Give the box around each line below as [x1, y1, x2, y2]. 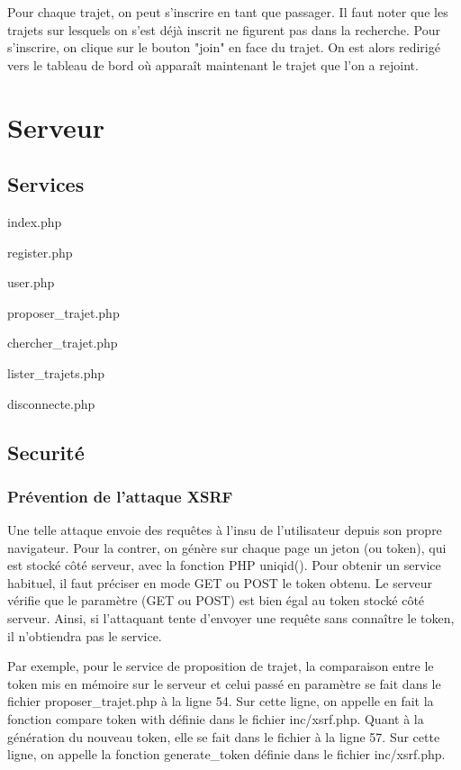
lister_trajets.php [7, 363, 104, 382]
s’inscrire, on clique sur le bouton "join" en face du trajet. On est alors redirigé [7, 38, 440, 57]
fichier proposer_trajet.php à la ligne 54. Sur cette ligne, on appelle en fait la [7, 692, 434, 711]
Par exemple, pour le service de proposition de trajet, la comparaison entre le [7, 657, 434, 675]
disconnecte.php [7, 394, 95, 412]
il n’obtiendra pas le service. [7, 626, 162, 645]
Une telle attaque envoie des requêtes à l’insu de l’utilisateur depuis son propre [7, 521, 442, 539]
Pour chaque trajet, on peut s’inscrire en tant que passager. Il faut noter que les [7, 3, 448, 21]
